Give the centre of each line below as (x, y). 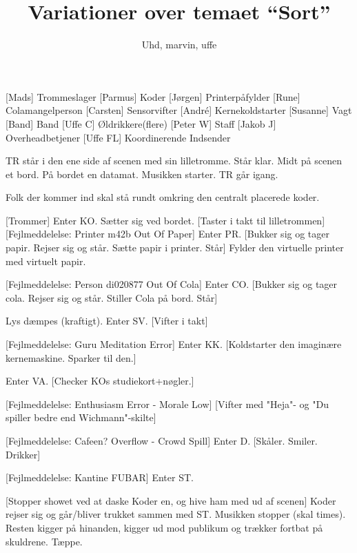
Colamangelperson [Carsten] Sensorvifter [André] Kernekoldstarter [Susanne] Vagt (179, 110)
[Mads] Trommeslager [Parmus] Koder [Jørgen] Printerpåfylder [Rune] (153, 96)
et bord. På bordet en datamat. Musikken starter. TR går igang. (142, 174)
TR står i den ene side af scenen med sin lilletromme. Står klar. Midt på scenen (174, 161)
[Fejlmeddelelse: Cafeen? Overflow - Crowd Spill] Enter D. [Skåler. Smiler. (162, 440)
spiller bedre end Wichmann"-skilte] (81, 417)
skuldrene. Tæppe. (44, 541)
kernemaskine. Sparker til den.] (71, 357)
